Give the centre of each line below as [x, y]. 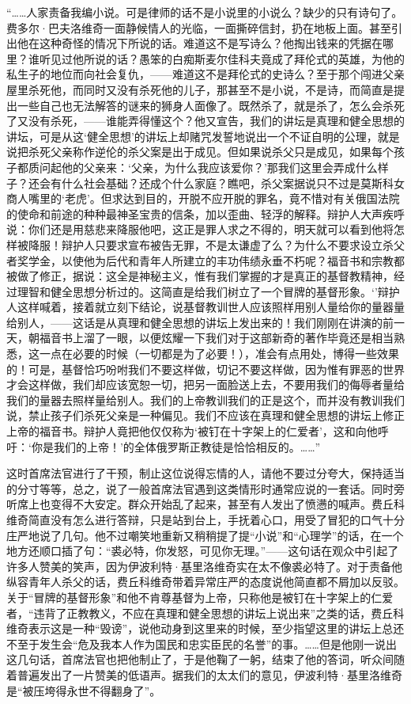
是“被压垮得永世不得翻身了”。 [84, 690]
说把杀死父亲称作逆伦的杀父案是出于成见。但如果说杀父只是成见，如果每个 [200, 152]
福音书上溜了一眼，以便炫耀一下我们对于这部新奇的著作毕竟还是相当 [216, 338]
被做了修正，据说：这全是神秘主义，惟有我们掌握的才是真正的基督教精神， [200, 276]
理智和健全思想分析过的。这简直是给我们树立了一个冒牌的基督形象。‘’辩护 [208, 291]
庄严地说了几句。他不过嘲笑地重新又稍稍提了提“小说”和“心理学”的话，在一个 [205, 535]
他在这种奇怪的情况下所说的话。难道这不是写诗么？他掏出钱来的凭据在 [200, 43]
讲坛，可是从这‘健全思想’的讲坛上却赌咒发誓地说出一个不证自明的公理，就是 [203, 136]
